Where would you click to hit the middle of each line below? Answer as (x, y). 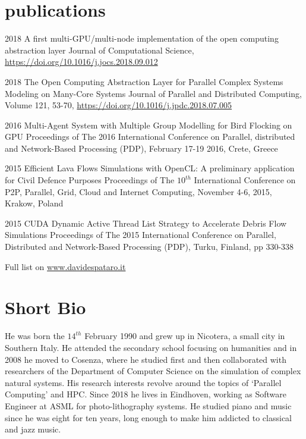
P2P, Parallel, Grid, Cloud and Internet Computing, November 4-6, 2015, (138, 191)
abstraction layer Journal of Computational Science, (100, 50)
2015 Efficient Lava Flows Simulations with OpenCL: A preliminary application (150, 168)
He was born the (35, 336)
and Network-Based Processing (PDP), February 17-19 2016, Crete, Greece (141, 148)
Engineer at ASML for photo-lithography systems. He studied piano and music (148, 405)
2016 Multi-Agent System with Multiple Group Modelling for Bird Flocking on (149, 125)
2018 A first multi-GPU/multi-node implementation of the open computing (142, 38)
